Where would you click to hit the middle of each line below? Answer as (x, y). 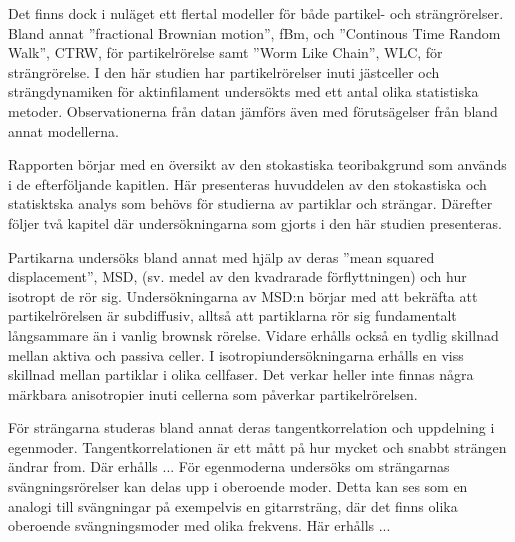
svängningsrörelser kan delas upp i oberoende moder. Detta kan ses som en (238, 486)
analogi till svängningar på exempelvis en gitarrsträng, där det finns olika (233, 505)
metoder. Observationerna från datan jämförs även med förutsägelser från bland (253, 110)
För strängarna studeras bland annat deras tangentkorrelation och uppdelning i (251, 427)
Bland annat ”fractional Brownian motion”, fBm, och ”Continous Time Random (254, 32)
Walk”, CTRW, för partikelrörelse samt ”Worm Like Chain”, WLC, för (225, 52)
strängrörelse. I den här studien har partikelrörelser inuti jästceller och (224, 71)
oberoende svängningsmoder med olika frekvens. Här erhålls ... (199, 525)
